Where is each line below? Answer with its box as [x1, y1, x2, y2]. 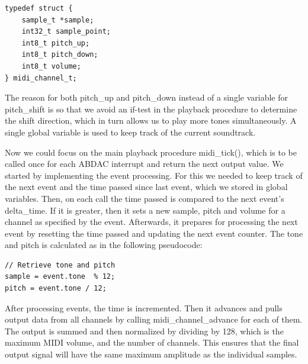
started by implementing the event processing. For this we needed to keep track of [5, 169, 303, 181]
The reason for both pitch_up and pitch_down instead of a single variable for [5, 91, 288, 104]
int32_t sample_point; [21, 27, 111, 36]
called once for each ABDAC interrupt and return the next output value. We [5, 157, 284, 170]
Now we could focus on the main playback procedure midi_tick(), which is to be [5, 146, 297, 158]
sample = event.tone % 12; [5, 272, 115, 281]
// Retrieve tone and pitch [5, 260, 115, 269]
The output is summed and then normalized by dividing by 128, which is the [5, 324, 284, 337]
